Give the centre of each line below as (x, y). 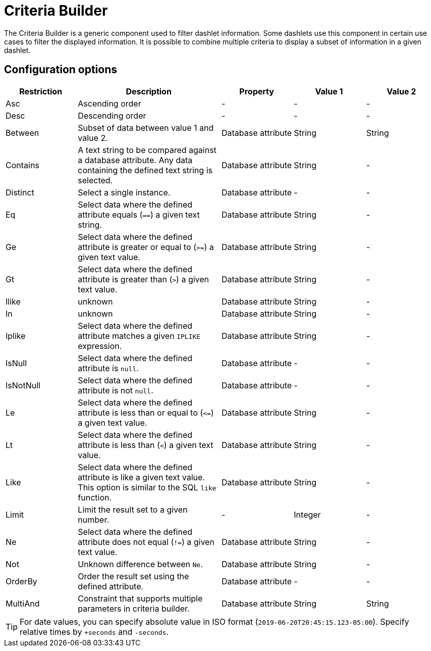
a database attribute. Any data (135, 160)
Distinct (20, 192)
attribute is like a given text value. (141, 477)
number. (94, 519)
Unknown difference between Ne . (140, 564)
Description (149, 91)
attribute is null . (108, 368)
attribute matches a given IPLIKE (139, 336)
